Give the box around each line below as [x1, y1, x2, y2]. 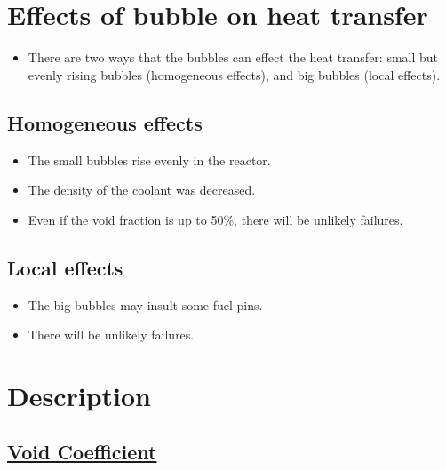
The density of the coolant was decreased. [28, 180, 256, 199]
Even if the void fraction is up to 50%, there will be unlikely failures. [28, 210, 403, 228]
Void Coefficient [7, 438, 157, 466]
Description [7, 377, 152, 413]
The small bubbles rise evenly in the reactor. [28, 150, 271, 169]
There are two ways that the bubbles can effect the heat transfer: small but [28, 48, 439, 67]
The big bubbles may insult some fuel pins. [28, 295, 263, 314]
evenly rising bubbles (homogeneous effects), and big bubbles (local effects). [28, 65, 441, 84]
